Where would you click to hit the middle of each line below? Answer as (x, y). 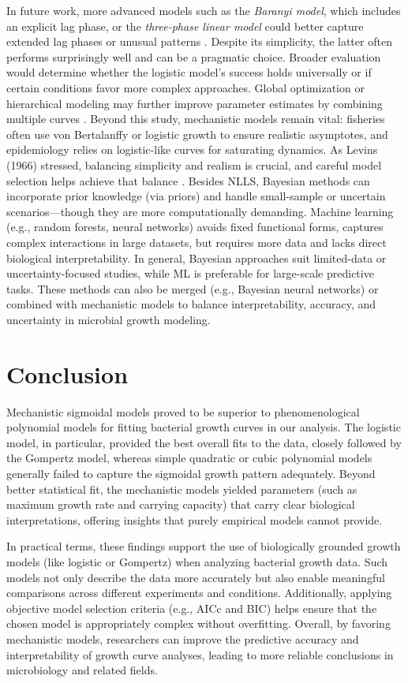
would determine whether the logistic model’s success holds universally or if (189, 72)
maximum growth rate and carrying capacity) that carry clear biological (181, 504)
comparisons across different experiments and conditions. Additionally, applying (199, 593)
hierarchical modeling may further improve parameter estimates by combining (195, 103)
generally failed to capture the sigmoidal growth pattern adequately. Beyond (191, 473)
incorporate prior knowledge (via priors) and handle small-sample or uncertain (196, 196)
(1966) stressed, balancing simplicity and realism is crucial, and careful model (194, 164)
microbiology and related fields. (82, 670)
